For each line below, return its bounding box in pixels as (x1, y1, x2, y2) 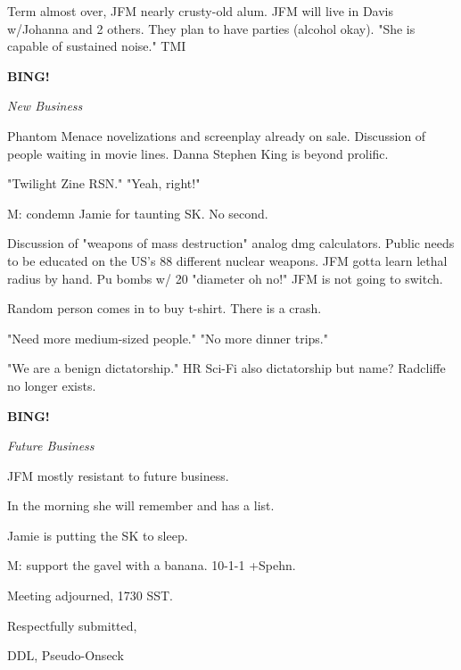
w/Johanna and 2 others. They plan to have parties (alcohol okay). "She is (7, 19, 416, 37)
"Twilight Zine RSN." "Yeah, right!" (7, 174, 201, 193)
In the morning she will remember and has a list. (7, 496, 275, 515)
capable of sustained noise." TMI (7, 37, 186, 55)
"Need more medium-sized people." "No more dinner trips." (7, 328, 328, 347)
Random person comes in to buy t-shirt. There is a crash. (7, 299, 322, 318)
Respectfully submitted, (7, 616, 137, 634)
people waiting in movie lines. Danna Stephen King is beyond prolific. (7, 144, 389, 162)
